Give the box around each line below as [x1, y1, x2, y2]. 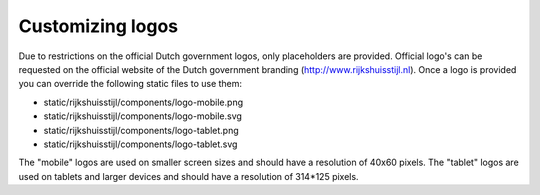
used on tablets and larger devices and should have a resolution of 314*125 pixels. [18, 170, 359, 182]
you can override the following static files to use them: [18, 78, 243, 90]
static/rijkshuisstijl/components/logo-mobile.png [43, 96, 244, 108]
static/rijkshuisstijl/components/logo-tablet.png [43, 124, 239, 136]
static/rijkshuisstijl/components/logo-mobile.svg [43, 110, 242, 122]
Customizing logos [18, 15, 179, 37]
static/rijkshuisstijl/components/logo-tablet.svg [43, 138, 238, 150]
